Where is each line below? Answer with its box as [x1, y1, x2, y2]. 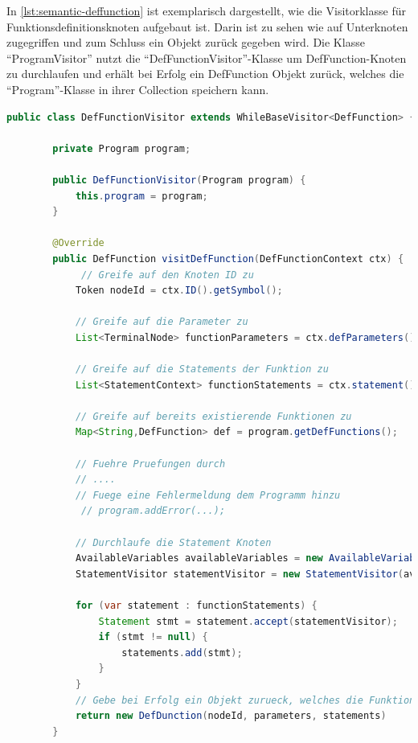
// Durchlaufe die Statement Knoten [75, 536, 272, 548]
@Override [52, 237, 104, 249]
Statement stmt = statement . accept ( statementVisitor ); [98, 615, 398, 627]
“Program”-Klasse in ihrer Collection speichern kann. [6, 80, 269, 97]
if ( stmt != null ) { [98, 631, 208, 643]
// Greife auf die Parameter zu [75, 316, 248, 328]
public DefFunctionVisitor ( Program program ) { [52, 174, 306, 186]
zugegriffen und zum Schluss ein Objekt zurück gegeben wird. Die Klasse [6, 34, 365, 51]
